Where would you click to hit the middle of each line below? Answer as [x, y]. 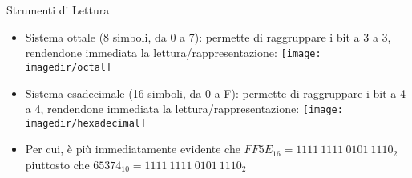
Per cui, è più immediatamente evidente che [133, 149]
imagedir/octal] [69, 67]
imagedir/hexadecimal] [86, 123]
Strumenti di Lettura [58, 10]
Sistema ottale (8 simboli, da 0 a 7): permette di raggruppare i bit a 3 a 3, [208, 36]
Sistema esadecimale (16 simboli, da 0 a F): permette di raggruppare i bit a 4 [216, 93]
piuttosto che [57, 164]
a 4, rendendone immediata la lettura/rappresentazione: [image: [184, 109]
